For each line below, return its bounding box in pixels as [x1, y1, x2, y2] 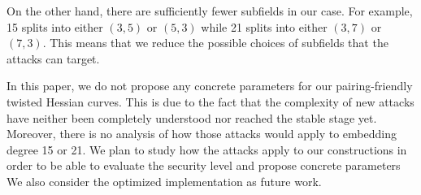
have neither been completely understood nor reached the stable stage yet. [7, 109, 377, 126]
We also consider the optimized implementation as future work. [7, 172, 322, 189]
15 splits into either [7, 18, 103, 35]
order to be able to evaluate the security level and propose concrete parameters [7, 157, 401, 174]
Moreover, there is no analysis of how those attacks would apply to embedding [7, 125, 397, 142]
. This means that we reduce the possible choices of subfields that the [42, 34, 388, 51]
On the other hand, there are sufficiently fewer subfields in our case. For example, [7, 2, 413, 19]
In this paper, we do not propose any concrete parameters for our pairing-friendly [7, 77, 413, 94]
